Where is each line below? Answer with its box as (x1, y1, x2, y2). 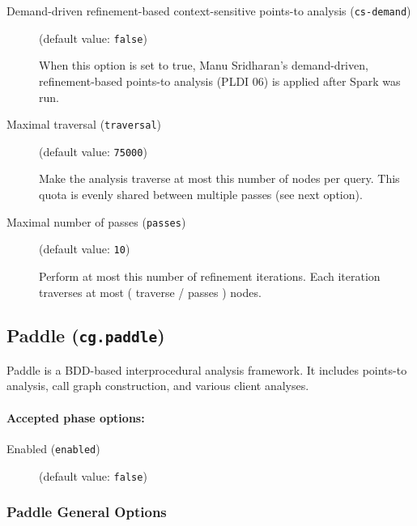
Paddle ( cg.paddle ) (6, 323, 165, 348)
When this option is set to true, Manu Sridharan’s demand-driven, (39, 57, 368, 74)
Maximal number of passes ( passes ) (6, 213, 186, 230)
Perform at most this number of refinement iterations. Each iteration (39, 267, 381, 284)
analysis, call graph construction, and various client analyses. (6, 377, 309, 394)
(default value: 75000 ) (39, 142, 147, 159)
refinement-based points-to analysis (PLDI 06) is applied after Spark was (39, 72, 401, 89)
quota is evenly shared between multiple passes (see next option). (39, 186, 363, 202)
